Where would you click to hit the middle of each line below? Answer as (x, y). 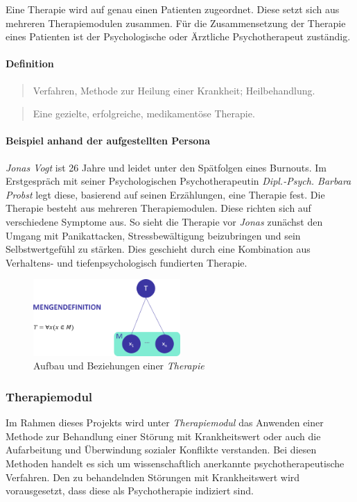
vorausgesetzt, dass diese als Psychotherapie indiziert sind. (130, 491)
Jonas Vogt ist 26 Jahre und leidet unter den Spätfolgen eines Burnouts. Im (166, 167)
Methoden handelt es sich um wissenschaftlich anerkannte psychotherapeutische (175, 463)
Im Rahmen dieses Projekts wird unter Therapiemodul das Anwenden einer (165, 422)
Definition (30, 64)
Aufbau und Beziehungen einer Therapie (119, 366)
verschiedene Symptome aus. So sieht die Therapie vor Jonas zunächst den (164, 221)
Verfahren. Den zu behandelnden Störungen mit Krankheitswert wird (153, 477)
